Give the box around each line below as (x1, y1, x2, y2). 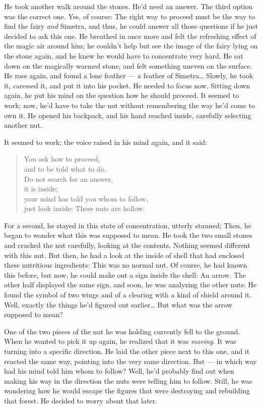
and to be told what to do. (24, 163, 106, 174)
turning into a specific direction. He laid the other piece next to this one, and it (4, 346, 250, 356)
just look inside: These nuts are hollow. (24, 203, 145, 214)
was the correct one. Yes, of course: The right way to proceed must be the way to (4, 11, 255, 21)
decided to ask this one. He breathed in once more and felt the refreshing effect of (4, 30, 256, 41)
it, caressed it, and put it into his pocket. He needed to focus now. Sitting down (4, 80, 250, 90)
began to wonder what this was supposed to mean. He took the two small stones (4, 230, 252, 240)
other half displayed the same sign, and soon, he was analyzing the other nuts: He (4, 279, 257, 290)
